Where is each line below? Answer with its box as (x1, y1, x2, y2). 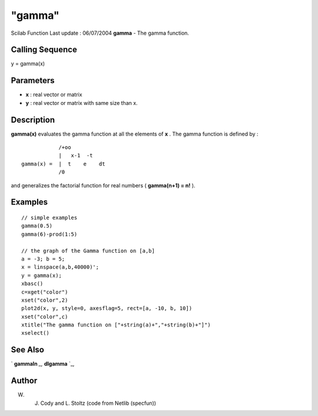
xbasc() (21, 280, 44, 287)
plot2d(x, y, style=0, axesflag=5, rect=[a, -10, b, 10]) (21, 305, 193, 312)
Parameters (11, 75, 55, 85)
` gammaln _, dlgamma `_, (11, 360, 75, 368)
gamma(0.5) (21, 223, 53, 229)
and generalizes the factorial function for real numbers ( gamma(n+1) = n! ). (11, 181, 196, 189)
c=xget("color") (21, 289, 68, 295)
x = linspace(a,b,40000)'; (21, 264, 100, 270)
